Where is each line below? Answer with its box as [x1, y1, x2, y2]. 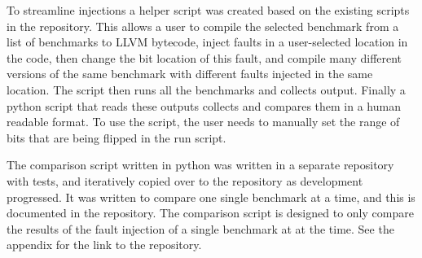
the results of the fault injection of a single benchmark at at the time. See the [7, 220, 394, 237]
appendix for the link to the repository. [7, 236, 202, 253]
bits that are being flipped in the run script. [7, 129, 226, 146]
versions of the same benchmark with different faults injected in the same [7, 65, 373, 82]
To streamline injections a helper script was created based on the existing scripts [7, 2, 410, 18]
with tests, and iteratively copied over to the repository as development [7, 172, 363, 189]
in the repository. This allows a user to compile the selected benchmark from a [7, 17, 399, 34]
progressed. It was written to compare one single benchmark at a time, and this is [7, 188, 415, 205]
